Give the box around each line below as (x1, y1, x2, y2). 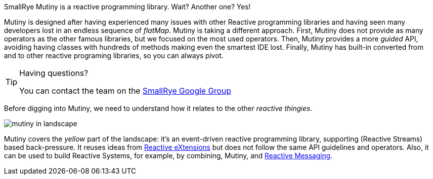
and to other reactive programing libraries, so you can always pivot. (4, 51, 224, 60)
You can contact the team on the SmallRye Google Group (19, 86, 231, 96)
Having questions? (19, 68, 88, 78)
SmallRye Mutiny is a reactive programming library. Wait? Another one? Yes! (4, 2, 251, 11)
